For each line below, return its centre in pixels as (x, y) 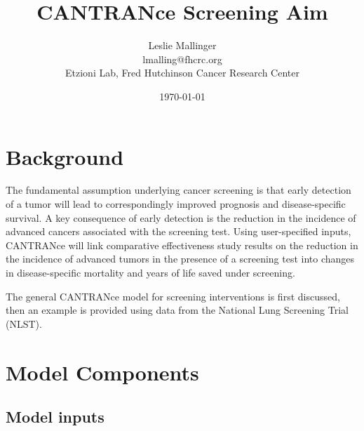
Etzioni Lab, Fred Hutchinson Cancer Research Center (182, 73)
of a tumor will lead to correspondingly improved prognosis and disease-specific (176, 204)
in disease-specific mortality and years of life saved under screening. (150, 272)
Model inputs (55, 417)
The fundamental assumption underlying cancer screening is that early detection (178, 190)
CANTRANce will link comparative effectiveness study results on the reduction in (182, 245)
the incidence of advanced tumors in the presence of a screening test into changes (180, 259)
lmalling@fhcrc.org (182, 59)
